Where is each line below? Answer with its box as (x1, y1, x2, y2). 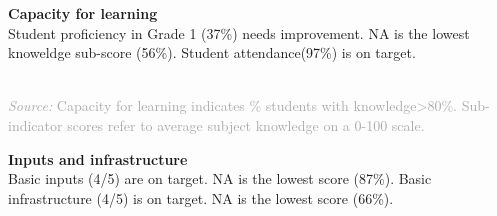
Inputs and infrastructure (8, 148, 188, 169)
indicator (8, 114, 63, 135)
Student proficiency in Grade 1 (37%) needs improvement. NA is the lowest (8, 22, 470, 43)
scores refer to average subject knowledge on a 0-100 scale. (67, 114, 425, 135)
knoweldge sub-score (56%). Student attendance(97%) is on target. (8, 42, 416, 63)
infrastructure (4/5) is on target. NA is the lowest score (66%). (8, 187, 394, 208)
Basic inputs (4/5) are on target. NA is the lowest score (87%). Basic (8, 168, 432, 189)
